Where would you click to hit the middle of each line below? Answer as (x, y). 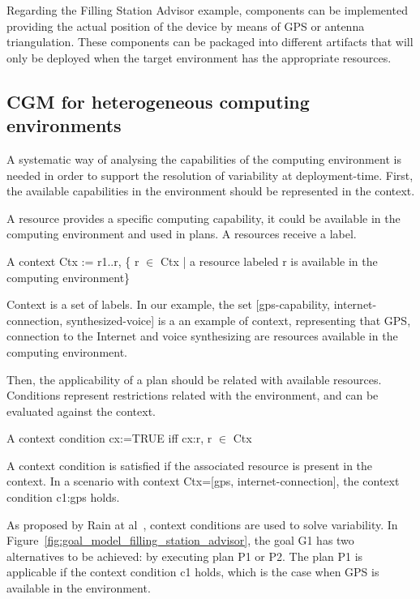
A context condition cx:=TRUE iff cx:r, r (109, 438)
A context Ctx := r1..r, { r (73, 261)
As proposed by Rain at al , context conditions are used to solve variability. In (202, 524)
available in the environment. (79, 588)
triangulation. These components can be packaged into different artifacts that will (210, 42)
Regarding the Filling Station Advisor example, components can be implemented (207, 10)
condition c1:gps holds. (63, 497)
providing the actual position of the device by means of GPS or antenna (186, 26)
